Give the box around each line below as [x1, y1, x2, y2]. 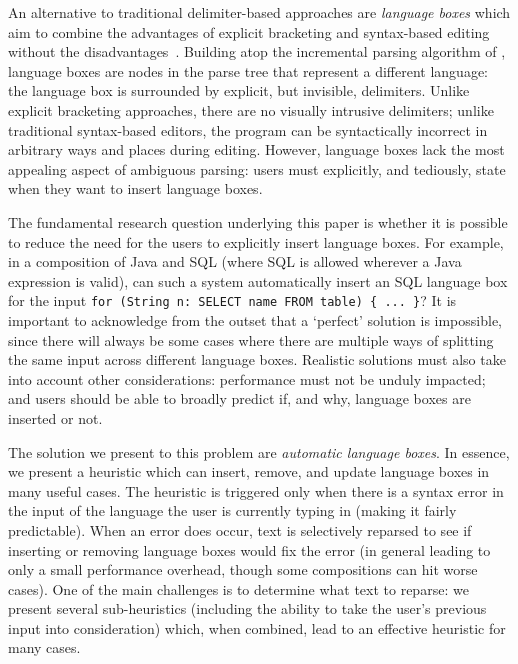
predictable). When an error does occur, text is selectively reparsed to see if [8, 519, 472, 540]
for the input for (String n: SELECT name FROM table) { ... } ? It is [8, 290, 457, 311]
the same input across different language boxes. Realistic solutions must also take [8, 349, 506, 370]
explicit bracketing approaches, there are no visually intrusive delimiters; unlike [8, 99, 494, 120]
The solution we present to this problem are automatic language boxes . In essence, [8, 441, 510, 462]
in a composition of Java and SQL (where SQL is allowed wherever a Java [8, 251, 462, 272]
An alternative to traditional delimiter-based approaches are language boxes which [8, 2, 511, 22]
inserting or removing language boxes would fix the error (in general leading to [8, 539, 491, 560]
